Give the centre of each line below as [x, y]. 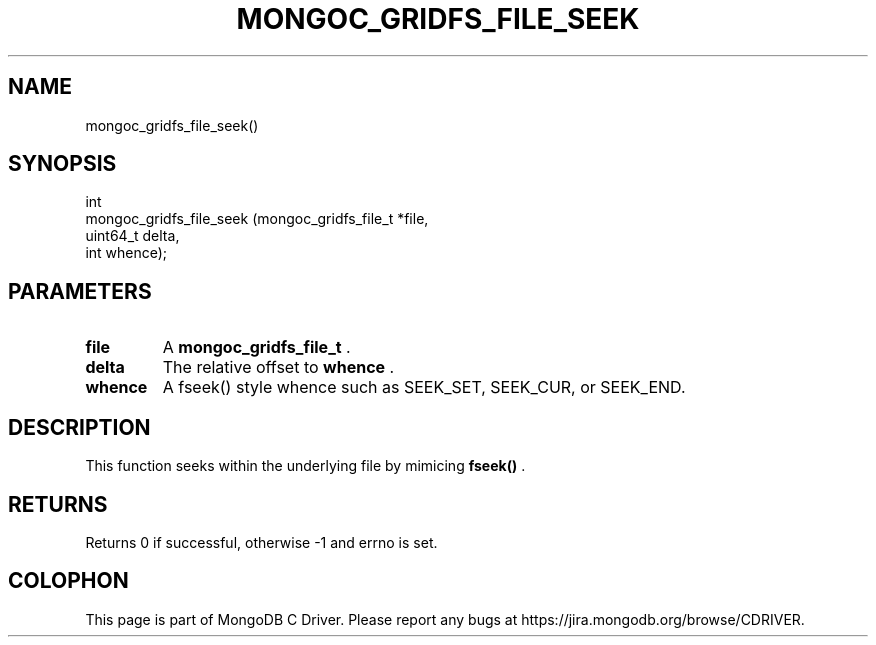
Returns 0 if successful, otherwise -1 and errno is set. [261, 542]
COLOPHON [68, 581]
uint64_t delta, [132, 236]
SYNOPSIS [62, 164]
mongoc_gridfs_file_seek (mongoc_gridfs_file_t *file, [257, 219]
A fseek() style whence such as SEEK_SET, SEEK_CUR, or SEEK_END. [424, 387]
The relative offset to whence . [278, 367]
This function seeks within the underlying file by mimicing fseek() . [305, 466]
